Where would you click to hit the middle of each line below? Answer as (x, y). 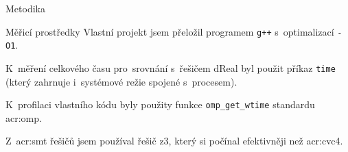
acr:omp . (24, 117)
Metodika (25, 8)
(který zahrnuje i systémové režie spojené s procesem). (121, 81)
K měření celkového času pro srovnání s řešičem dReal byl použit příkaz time (171, 67)
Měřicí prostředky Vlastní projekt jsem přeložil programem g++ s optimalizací (170, 31)
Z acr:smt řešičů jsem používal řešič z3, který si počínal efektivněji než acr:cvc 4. (174, 141)
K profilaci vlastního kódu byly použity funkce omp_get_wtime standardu (160, 104)
